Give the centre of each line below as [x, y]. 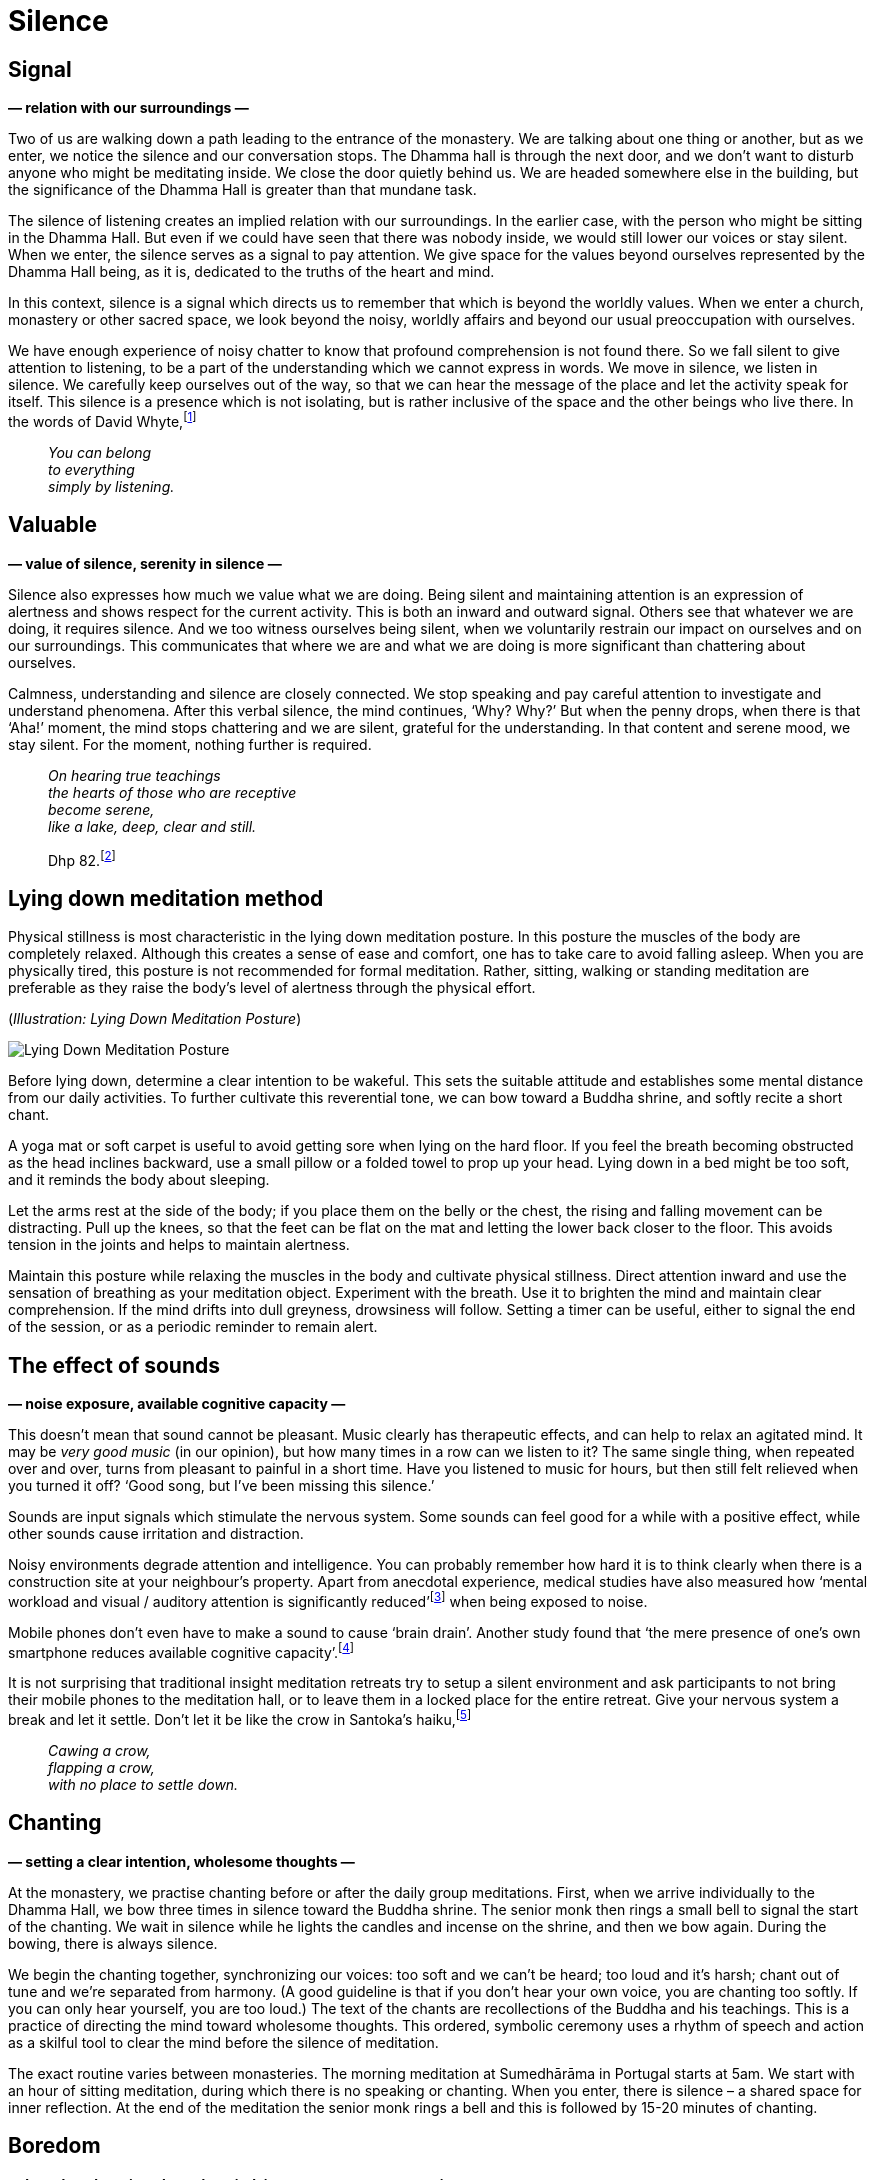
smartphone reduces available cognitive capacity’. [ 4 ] [181, 1650]
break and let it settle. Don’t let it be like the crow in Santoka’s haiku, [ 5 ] [240, 1718]
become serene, [101, 809]
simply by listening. [111, 486]
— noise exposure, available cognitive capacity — [177, 1404]
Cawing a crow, [99, 1750]
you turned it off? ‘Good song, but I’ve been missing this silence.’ [221, 1486]
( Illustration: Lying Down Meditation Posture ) [155, 1019]
